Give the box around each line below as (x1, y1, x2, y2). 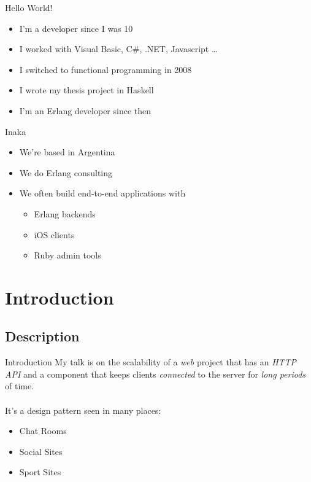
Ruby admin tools (34, 249, 101, 262)
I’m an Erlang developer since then (19, 104, 152, 117)
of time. (5, 379, 34, 392)
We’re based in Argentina (19, 146, 115, 158)
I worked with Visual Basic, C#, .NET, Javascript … (19, 42, 218, 55)
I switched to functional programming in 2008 (19, 63, 192, 76)
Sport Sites (19, 465, 61, 478)
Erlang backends (34, 207, 96, 220)
